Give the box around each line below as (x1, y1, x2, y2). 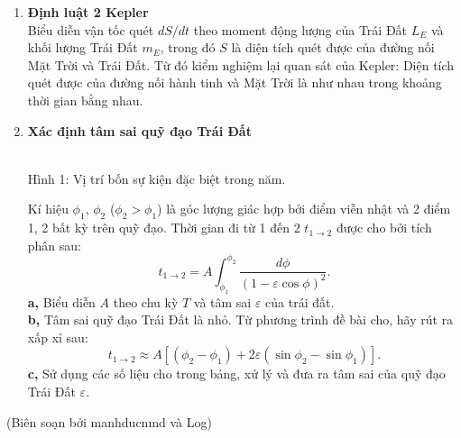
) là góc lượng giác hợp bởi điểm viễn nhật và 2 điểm (157, 199, 451, 218)
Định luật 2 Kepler (27, 3, 149, 21)
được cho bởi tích (336, 218, 432, 237)
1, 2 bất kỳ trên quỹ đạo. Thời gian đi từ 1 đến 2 (27, 218, 300, 237)
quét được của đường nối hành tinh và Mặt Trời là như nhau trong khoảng (27, 73, 442, 92)
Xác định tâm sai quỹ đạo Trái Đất (27, 121, 252, 140)
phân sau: (27, 235, 82, 254)
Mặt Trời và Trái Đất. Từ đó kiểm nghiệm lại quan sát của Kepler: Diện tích (27, 55, 455, 74)
